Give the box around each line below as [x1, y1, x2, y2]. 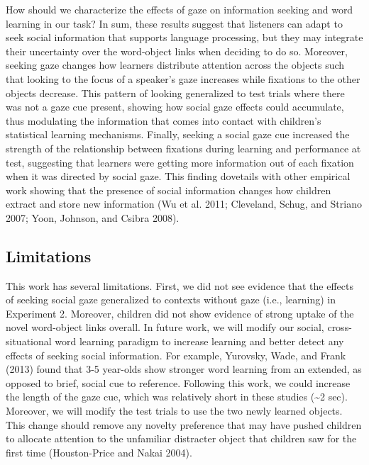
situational [6, 334, 52, 349]
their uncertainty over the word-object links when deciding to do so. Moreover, [6, 43, 348, 58]
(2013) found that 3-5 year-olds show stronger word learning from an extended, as [6, 362, 362, 376]
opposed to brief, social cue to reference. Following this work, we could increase [6, 375, 351, 390]
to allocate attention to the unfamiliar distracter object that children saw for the [6, 431, 357, 446]
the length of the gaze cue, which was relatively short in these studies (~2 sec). [6, 389, 348, 404]
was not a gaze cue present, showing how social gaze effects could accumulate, [6, 99, 344, 114]
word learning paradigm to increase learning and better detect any [55, 334, 344, 349]
